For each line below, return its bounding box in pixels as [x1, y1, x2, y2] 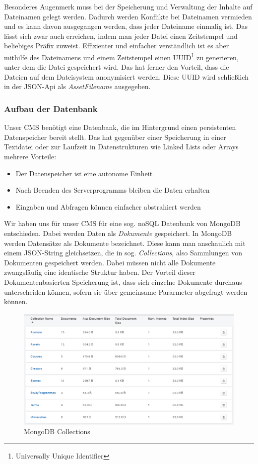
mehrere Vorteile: [4, 151, 57, 161]
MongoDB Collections [24, 426, 90, 437]
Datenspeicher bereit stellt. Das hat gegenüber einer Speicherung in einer [4, 131, 226, 142]
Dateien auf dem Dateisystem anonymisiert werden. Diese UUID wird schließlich [4, 71, 249, 82]
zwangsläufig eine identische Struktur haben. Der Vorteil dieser [4, 267, 195, 277]
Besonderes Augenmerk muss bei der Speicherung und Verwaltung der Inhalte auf [4, 1, 253, 11]
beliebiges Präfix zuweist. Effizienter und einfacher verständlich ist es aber [4, 40, 229, 51]
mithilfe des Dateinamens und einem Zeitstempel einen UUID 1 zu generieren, [4, 50, 239, 62]
